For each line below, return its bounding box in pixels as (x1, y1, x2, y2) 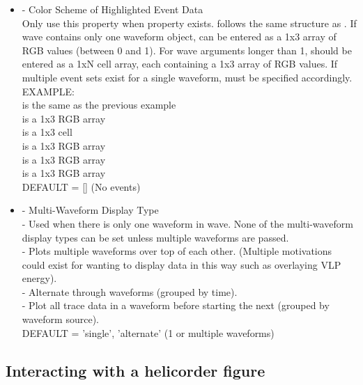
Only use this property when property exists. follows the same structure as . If (22, 15, 357, 30)
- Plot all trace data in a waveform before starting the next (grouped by (22, 298, 330, 313)
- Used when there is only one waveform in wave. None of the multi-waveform (22, 216, 353, 230)
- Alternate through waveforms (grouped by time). (22, 284, 238, 299)
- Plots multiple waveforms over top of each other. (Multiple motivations (22, 244, 332, 258)
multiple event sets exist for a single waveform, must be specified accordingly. (22, 70, 353, 84)
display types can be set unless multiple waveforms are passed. (22, 230, 289, 244)
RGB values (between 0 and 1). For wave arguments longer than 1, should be (22, 42, 352, 57)
